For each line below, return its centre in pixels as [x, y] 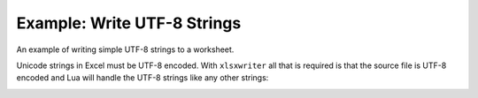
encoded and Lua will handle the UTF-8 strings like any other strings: [143, 78]
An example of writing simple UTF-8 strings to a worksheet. [125, 49]
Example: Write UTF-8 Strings [129, 23]
